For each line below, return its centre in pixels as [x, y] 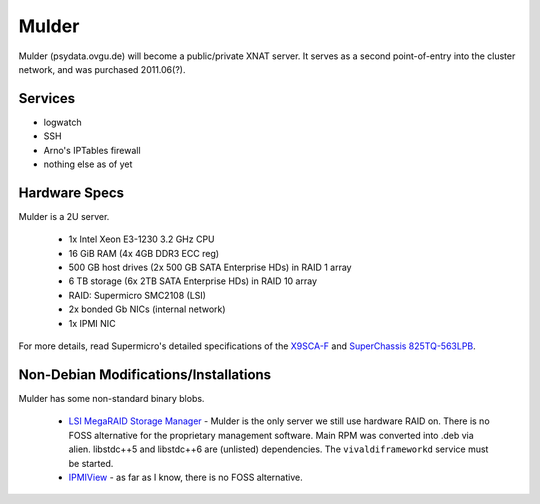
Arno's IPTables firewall [92, 150]
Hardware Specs [71, 192]
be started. [91, 463]
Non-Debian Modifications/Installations [145, 374]
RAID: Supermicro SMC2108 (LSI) [137, 295]
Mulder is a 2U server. [64, 216]
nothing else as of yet [88, 164]
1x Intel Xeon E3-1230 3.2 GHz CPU [141, 239]
